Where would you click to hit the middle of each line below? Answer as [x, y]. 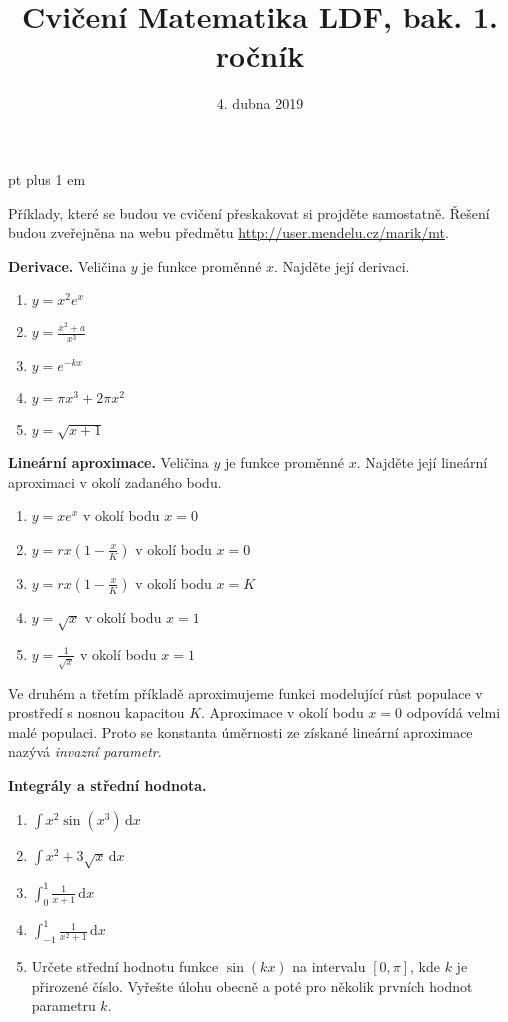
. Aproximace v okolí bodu [282, 712]
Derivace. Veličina [67, 265]
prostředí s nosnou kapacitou [96, 712]
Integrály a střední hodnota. [107, 785]
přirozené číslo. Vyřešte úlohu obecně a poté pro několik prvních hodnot [252, 985]
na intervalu [329, 966]
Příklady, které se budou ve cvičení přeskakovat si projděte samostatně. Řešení [249, 212]
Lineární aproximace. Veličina [108, 462]
